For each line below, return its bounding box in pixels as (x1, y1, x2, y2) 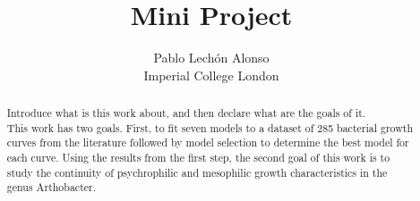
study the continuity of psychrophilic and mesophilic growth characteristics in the (6, 164, 388, 180)
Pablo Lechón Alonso (153, 48, 270, 67)
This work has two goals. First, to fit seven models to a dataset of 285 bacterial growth (6, 120, 414, 135)
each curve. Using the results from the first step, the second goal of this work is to (6, 150, 390, 165)
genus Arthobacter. (6, 180, 97, 195)
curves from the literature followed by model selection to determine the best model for (6, 135, 409, 150)
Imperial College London (143, 65, 279, 84)
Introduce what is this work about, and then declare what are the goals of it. (6, 105, 366, 121)
